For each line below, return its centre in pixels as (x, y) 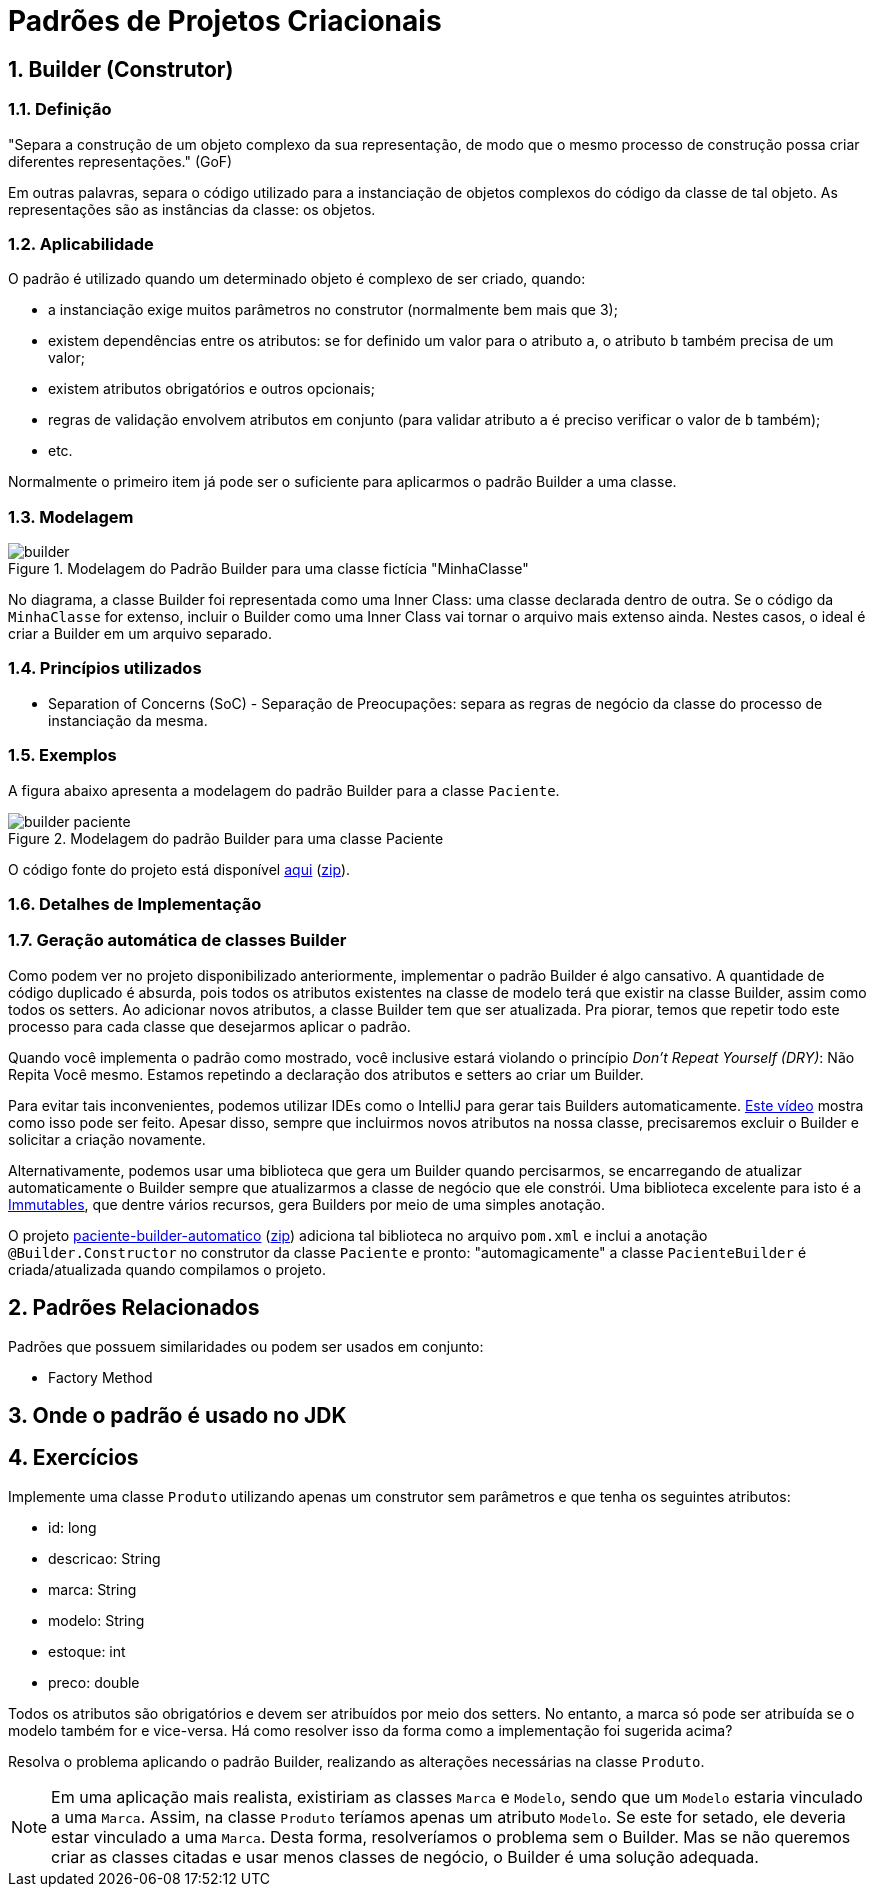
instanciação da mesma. (128, 720)
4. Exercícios (73, 1458)
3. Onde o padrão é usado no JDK (177, 1415)
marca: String (92, 1589)
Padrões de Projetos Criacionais (225, 21)
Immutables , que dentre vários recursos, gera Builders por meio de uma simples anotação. (306, 1204)
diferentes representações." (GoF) (120, 161)
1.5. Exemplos (62, 755)
